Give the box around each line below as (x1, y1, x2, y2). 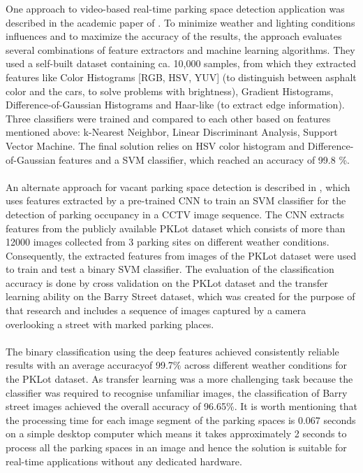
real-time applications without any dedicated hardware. (6, 453, 242, 468)
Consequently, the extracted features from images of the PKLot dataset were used (6, 248, 357, 262)
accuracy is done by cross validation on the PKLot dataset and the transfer (6, 275, 328, 290)
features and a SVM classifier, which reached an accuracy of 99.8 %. (59, 152, 350, 167)
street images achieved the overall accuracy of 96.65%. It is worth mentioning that (6, 399, 357, 414)
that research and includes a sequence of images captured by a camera (6, 303, 306, 318)
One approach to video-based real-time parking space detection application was (6, 1, 345, 15)
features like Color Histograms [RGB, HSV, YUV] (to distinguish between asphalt (6, 69, 357, 84)
